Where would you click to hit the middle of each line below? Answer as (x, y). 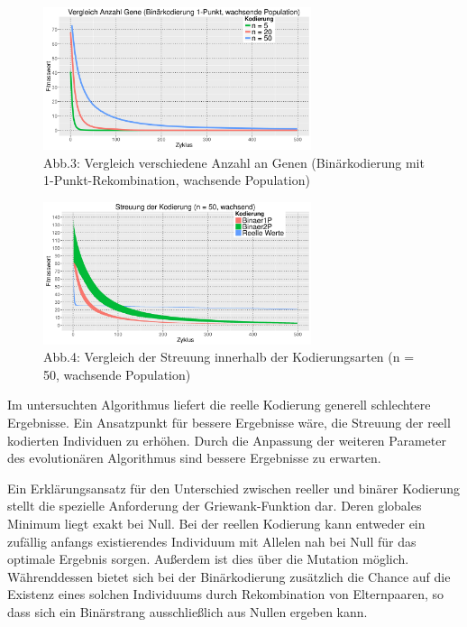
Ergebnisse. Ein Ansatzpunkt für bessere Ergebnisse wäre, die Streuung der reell (229, 423)
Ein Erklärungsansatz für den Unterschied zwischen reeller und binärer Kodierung (233, 488)
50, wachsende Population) (117, 374)
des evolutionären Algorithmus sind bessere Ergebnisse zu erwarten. (194, 458)
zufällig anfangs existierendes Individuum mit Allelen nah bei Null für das (212, 541)
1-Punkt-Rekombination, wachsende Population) (177, 180)
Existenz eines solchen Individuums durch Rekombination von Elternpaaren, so (226, 594)
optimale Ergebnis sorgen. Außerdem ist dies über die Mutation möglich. (208, 559)
